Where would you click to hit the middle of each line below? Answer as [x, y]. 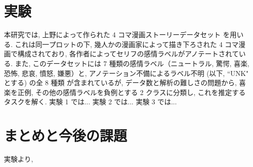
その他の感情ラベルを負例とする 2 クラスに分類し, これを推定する [140, 92]
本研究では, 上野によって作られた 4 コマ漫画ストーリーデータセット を [117, 35]
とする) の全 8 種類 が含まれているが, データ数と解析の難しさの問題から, [120, 83]
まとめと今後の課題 [66, 135]
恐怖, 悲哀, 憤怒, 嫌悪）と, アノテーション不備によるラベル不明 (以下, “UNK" [126, 73]
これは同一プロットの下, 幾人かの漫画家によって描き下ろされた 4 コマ [127, 44]
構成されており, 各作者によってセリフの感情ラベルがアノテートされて [128, 54]
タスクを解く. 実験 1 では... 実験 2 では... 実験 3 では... [90, 102]
